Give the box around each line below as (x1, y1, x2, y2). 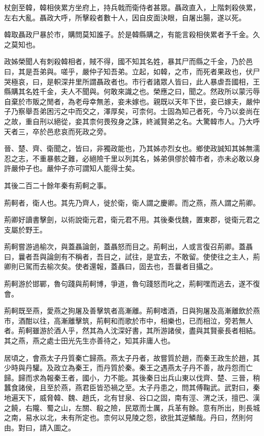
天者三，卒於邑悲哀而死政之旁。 (4, 126, 111, 136)
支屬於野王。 (4, 224, 47, 235)
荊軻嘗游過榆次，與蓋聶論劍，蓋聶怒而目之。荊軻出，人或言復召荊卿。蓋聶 (4, 241, 253, 252)
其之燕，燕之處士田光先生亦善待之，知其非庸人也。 (4, 335, 175, 346)
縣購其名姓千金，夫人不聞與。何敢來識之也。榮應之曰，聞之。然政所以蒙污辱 (4, 86, 260, 97)
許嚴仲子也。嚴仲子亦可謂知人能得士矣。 (4, 163, 139, 173)
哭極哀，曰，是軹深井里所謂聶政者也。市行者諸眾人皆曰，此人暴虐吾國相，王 (4, 76, 260, 86)
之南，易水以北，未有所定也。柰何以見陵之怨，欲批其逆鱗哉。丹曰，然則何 (4, 412, 253, 423)
